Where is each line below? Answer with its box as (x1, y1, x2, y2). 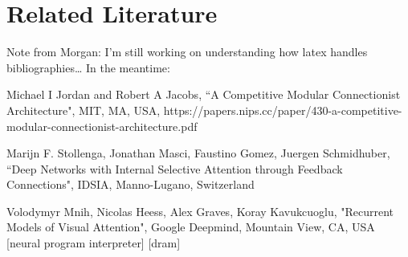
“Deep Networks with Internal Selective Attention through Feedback (6, 160, 343, 177)
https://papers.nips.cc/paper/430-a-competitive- (163, 101, 402, 118)
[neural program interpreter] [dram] (6, 235, 181, 251)
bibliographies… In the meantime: (6, 59, 170, 75)
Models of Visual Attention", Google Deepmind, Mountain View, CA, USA (6, 218, 375, 235)
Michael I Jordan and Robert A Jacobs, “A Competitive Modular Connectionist (6, 86, 401, 103)
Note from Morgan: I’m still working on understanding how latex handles (6, 43, 368, 60)
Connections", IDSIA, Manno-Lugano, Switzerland (6, 176, 255, 193)
